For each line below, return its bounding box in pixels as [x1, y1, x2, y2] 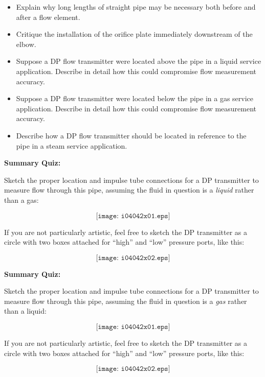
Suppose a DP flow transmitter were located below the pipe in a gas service [16, 93, 253, 104]
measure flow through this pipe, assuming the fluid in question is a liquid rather [4, 184, 254, 195]
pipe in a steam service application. [16, 140, 127, 151]
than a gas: [4, 194, 39, 205]
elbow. [16, 38, 36, 49]
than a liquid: [4, 305, 47, 316]
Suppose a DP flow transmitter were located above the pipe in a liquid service [16, 56, 261, 66]
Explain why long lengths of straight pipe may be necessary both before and [16, 2, 256, 12]
